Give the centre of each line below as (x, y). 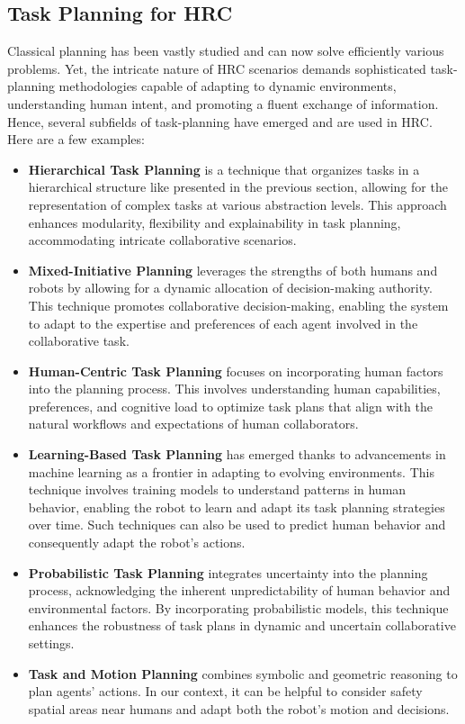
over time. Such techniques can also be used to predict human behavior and (237, 525)
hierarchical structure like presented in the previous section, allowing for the (238, 187)
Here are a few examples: (76, 139)
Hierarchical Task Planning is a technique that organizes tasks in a (224, 169)
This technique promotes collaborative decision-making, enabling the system (238, 305)
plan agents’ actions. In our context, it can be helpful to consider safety (225, 691)
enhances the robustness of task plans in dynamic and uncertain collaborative (242, 625)
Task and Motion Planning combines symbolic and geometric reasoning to (243, 673)
